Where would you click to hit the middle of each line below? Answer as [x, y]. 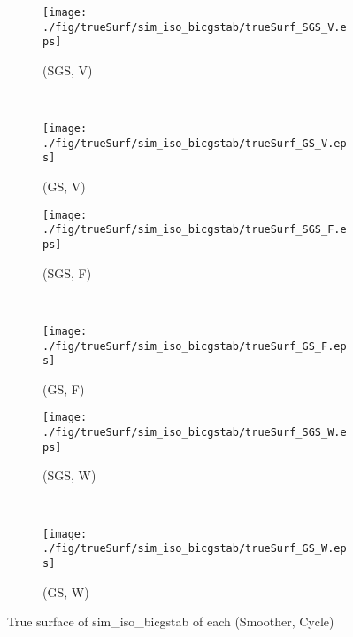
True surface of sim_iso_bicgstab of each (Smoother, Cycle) [171, 621]
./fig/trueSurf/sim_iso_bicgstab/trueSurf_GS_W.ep [195, 549]
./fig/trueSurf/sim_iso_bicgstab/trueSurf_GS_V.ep [195, 143]
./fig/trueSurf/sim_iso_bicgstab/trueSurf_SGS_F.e [195, 230]
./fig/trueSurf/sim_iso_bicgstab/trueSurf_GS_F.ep [195, 346]
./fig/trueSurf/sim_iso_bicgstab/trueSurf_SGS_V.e [195, 27]
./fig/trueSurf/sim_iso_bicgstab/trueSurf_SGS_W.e [195, 433]
